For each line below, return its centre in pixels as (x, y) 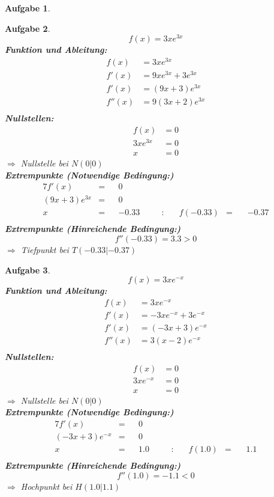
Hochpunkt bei (46, 486)
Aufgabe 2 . (28, 28)
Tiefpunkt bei (45, 250)
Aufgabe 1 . (28, 8)
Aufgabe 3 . (28, 270)
